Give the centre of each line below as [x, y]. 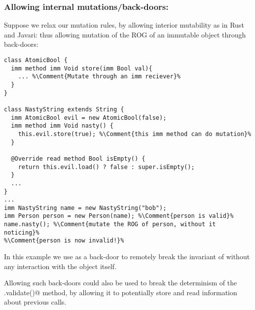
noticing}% [22, 232]
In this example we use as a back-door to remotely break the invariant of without [127, 257]
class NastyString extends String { [64, 109]
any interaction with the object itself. [60, 266]
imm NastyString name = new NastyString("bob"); [85, 208]
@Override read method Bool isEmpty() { [78, 158]
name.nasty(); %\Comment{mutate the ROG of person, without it [110, 224]
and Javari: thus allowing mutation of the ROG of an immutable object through [125, 34]
